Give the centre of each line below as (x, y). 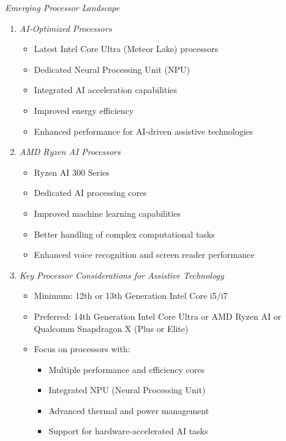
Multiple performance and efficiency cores (126, 369)
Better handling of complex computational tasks (124, 234)
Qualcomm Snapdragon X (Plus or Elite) (111, 328)
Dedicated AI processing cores (90, 193)
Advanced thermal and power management (129, 410)
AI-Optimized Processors (66, 28)
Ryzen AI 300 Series (72, 172)
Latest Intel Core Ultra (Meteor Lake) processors (126, 49)
